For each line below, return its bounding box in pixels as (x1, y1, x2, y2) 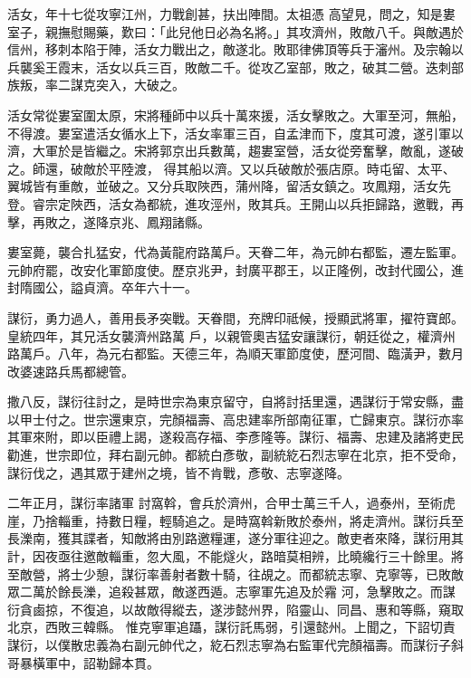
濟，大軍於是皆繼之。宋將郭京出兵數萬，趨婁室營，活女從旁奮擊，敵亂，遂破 (7, 141, 464, 160)
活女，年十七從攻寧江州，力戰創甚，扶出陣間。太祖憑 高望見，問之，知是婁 (7, 5, 456, 23)
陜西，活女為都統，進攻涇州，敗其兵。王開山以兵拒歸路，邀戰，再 (70, 194, 464, 213)
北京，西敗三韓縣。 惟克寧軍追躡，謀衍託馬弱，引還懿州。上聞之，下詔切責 (7, 617, 456, 636)
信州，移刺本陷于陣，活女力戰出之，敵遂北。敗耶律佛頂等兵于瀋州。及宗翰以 (7, 40, 464, 59)
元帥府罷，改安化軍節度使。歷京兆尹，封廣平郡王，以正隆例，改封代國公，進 (7, 260, 464, 279)
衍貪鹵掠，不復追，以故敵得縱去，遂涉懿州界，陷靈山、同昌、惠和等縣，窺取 (7, 599, 464, 618)
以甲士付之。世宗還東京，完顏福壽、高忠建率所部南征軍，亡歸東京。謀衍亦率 (7, 409, 464, 428)
